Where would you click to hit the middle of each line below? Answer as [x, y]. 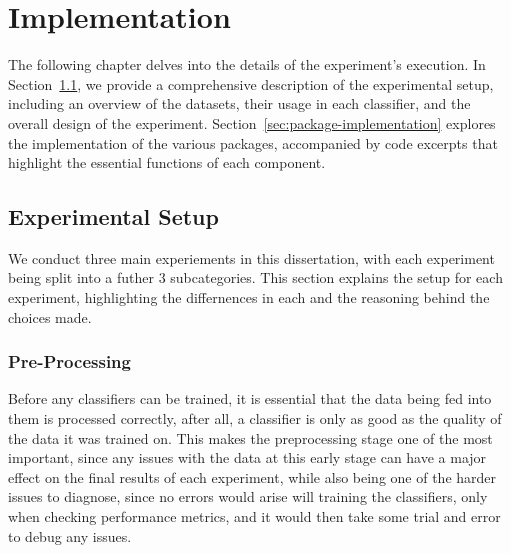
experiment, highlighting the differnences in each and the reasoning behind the [249, 297]
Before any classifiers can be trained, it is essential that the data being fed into [250, 398]
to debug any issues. [70, 535]
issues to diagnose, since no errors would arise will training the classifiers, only [248, 496]
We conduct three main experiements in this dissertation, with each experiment [251, 257]
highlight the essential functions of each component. [167, 162]
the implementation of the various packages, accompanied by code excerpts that [253, 142]
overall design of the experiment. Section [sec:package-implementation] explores [252, 122]
